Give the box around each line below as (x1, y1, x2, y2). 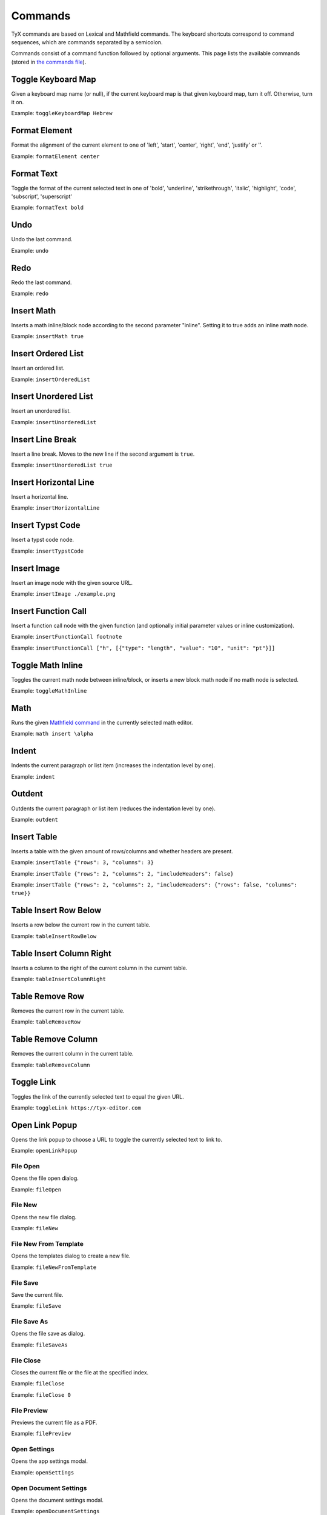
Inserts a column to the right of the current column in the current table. (11, 964, 188, 971)
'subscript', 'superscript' (11, 193, 73, 200)
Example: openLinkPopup (11, 1147, 78, 1154)
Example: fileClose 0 (11, 1391, 71, 1398)
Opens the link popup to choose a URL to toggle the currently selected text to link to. (11, 1136, 222, 1143)
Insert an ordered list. (11, 364, 65, 372)
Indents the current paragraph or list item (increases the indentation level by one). (11, 762, 216, 769)
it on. (11, 99, 24, 106)
